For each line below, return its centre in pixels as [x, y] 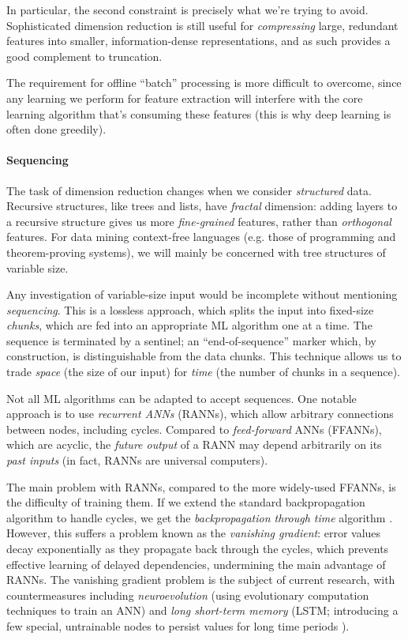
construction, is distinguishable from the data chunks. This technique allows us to [204, 356]
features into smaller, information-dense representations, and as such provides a [198, 41]
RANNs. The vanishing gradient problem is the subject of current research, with [201, 580]
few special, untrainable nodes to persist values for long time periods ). [178, 625]
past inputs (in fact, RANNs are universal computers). [137, 460]
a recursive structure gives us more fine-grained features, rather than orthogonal [199, 221]
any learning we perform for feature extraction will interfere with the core [185, 98]
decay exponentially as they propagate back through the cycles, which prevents [198, 549]
